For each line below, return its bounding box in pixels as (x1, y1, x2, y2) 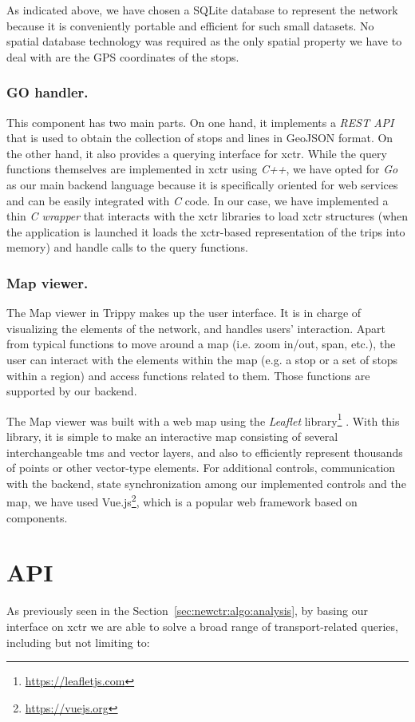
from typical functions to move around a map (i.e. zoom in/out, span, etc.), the (6, 335, 396, 352)
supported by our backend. (6, 383, 137, 399)
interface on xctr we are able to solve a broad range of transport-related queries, (6, 617, 398, 634)
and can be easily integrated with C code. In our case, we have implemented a (6, 192, 389, 208)
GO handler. (6, 82, 89, 102)
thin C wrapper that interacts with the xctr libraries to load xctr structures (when (6, 208, 409, 224)
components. (6, 509, 68, 526)
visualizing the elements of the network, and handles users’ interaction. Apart (6, 319, 385, 336)
